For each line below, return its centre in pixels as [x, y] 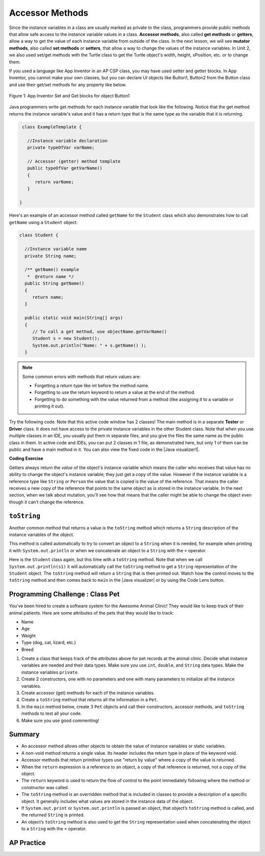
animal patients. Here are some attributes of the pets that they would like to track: [92, 613]
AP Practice [27, 842]
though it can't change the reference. [47, 502]
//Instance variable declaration [67, 141]
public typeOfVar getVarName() [65, 168]
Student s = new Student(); [66, 339]
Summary [24, 734]
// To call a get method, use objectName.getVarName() [100, 331]
